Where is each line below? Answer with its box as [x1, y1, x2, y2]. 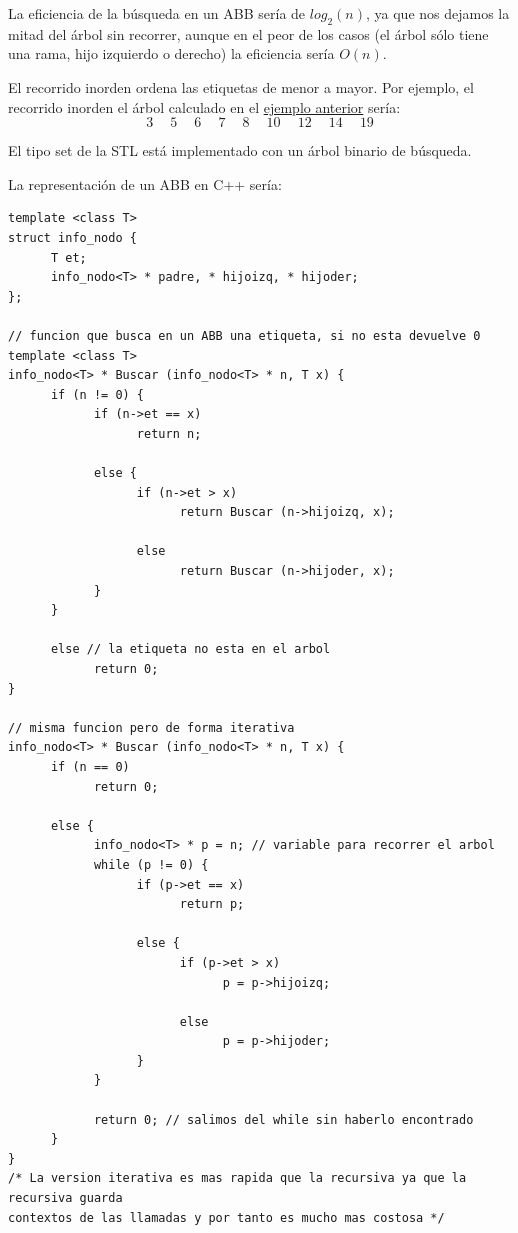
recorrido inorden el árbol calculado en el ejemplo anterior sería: [8, 96, 401, 117]
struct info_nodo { [8, 230, 137, 245]
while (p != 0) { [93, 857, 209, 872]
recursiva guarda [8, 1191, 123, 1206]
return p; [179, 897, 245, 912]
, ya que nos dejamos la [365, 3, 510, 23]
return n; [136, 426, 202, 441]
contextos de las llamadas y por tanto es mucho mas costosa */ [8, 1210, 445, 1225]
